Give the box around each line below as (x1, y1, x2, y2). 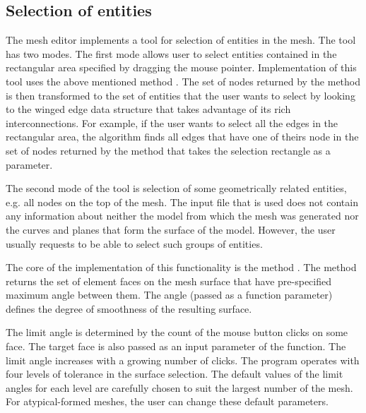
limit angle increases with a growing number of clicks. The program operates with (6, 352, 360, 367)
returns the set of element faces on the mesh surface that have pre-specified (6, 273, 331, 288)
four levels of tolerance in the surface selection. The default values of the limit (6, 366, 343, 381)
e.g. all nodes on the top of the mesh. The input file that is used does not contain (6, 194, 358, 209)
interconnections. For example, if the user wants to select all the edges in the (6, 115, 338, 130)
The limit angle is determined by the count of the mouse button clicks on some (6, 325, 348, 340)
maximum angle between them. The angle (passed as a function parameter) (6, 287, 333, 302)
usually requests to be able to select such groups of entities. (6, 236, 263, 251)
